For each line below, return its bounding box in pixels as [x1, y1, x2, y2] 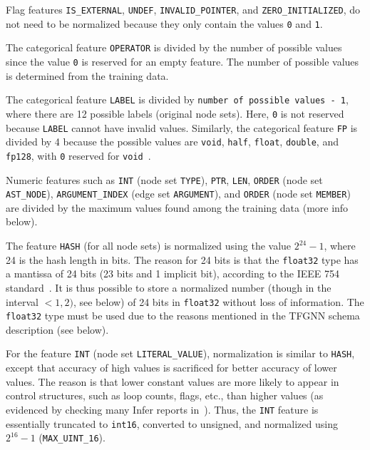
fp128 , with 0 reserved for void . [6, 148, 151, 163]
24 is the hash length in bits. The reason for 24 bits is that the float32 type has [6, 252, 359, 267]
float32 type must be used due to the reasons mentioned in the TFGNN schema [6, 308, 360, 323]
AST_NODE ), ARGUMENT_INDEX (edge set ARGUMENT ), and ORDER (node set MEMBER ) [6, 186, 351, 201]
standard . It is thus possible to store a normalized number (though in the [6, 280, 332, 295]
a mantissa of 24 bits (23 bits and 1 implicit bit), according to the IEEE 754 [6, 266, 339, 281]
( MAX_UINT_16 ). [38, 430, 106, 445]
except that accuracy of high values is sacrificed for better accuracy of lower [6, 360, 337, 375]
